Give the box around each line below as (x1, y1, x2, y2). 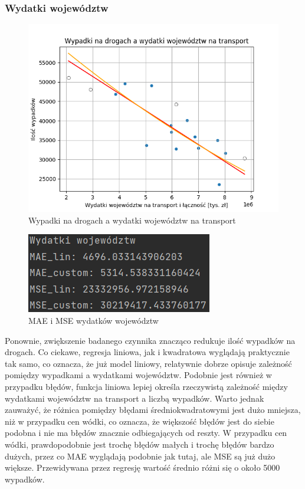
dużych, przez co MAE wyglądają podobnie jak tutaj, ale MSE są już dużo (5, 449, 276, 462)
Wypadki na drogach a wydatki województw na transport (28, 214, 236, 226)
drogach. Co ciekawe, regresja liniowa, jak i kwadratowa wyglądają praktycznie (5, 346, 290, 358)
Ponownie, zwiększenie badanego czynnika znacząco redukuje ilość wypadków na (5, 334, 296, 346)
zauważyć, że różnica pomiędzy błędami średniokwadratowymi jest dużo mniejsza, (5, 403, 301, 416)
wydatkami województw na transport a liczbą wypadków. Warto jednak (5, 392, 264, 404)
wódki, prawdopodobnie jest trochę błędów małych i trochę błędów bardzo (5, 438, 274, 450)
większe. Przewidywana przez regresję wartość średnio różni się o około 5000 (5, 461, 280, 474)
